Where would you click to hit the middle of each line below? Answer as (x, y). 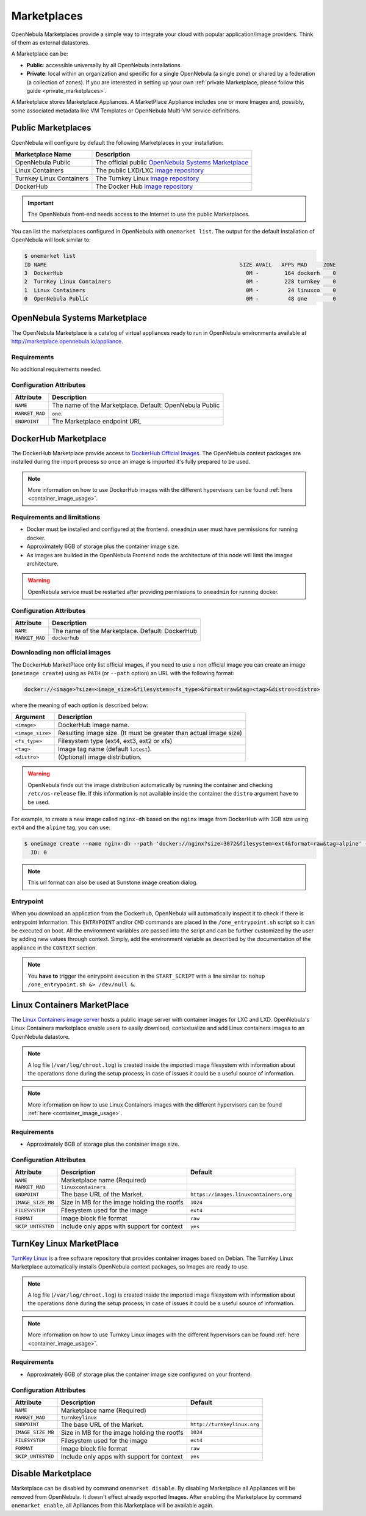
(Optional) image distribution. (100, 757)
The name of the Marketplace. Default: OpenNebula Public (136, 405)
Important (41, 203)
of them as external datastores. (51, 42)
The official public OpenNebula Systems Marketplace (172, 162)
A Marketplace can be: (40, 54)
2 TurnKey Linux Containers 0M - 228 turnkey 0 (180, 282)
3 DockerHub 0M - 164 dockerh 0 (180, 273)
